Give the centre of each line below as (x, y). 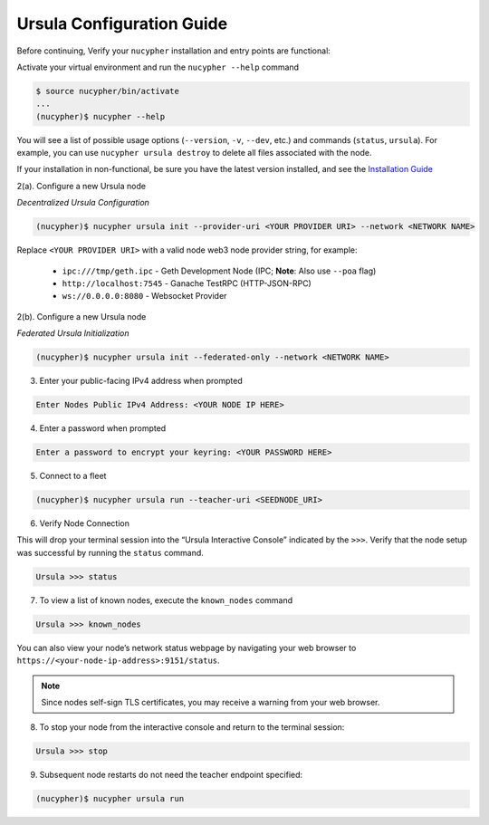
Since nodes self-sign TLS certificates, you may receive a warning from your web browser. (211, 702)
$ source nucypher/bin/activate (108, 91)
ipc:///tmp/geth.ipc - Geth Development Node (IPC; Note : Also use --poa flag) (219, 271)
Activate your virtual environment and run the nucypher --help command (158, 67)
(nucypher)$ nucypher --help (101, 116)
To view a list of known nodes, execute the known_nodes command (166, 600)
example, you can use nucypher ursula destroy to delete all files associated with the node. (194, 153)
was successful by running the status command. (110, 552)
